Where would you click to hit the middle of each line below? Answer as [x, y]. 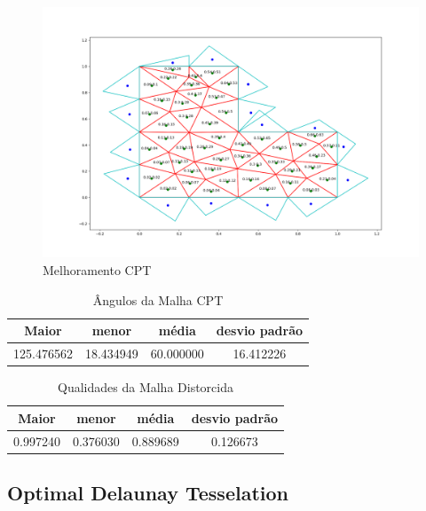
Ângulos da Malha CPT [158, 299]
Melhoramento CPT [97, 269]
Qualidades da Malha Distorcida [146, 387]
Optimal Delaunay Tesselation [148, 493]
